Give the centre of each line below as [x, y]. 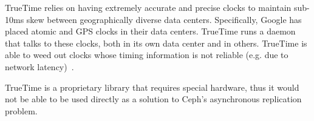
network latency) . [39, 66]
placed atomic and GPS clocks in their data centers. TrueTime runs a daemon [150, 31]
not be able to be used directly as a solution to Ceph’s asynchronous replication [153, 99]
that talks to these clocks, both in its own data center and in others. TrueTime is [156, 43]
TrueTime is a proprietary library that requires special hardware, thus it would [152, 87]
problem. [21, 110]
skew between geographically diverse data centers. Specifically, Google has [164, 19]
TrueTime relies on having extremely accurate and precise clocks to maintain [148, 7]
